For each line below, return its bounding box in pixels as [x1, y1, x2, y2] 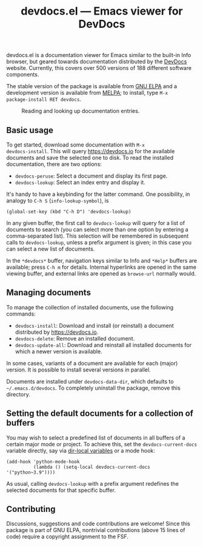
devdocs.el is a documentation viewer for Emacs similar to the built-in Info [6, 52, 191, 59]
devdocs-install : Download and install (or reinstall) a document [15, 322, 174, 329]
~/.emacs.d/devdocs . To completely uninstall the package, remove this [6, 384, 181, 392]
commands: [6, 310, 36, 317]
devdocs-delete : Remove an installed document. [15, 334, 135, 342]
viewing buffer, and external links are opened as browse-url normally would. [6, 270, 196, 277]
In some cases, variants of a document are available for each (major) [6, 359, 178, 367]
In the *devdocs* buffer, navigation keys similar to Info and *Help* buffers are [6, 257, 198, 264]
